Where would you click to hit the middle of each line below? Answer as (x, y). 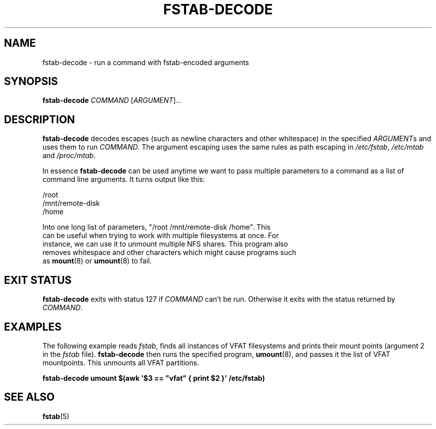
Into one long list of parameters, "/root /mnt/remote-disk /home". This (157, 227)
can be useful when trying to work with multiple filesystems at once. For (161, 236)
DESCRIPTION (40, 119)
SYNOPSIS (31, 82)
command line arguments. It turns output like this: (124, 179)
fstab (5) (56, 416)
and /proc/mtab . (69, 156)
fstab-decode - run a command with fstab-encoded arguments (146, 62)
